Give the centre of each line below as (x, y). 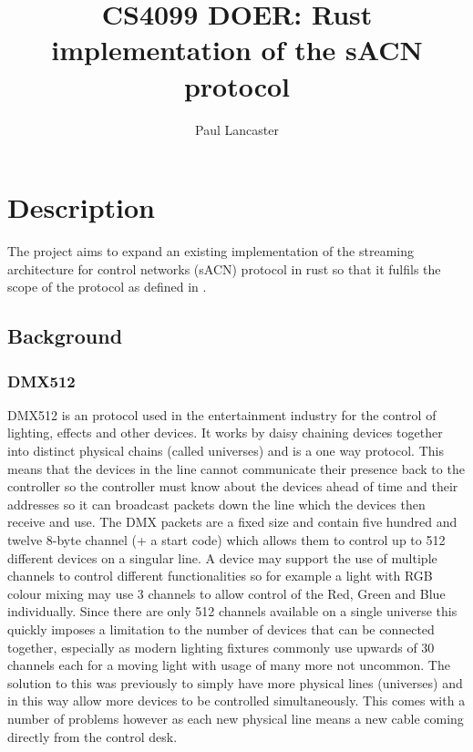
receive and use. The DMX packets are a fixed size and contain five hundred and (232, 522)
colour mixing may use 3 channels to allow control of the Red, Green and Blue (226, 593)
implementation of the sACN (237, 50)
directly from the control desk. (93, 736)
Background (65, 336)
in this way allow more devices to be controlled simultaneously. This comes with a (236, 700)
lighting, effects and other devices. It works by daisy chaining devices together (225, 433)
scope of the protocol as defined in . (107, 287)
